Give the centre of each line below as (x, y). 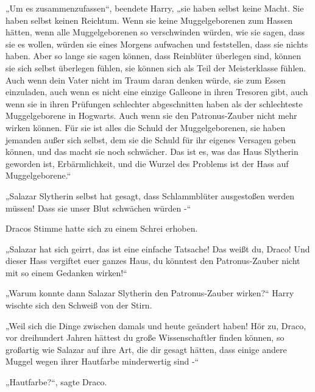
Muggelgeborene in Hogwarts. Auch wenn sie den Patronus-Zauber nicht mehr (151, 116)
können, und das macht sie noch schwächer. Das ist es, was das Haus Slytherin (152, 151)
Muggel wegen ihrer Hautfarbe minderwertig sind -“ (102, 361)
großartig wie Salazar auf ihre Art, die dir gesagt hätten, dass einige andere (146, 349)
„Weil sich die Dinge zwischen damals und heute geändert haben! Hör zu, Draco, (156, 325)
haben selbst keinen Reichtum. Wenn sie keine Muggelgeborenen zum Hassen (149, 20)
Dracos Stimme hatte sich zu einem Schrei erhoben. (102, 228)
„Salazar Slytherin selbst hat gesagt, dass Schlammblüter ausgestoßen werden (150, 195)
